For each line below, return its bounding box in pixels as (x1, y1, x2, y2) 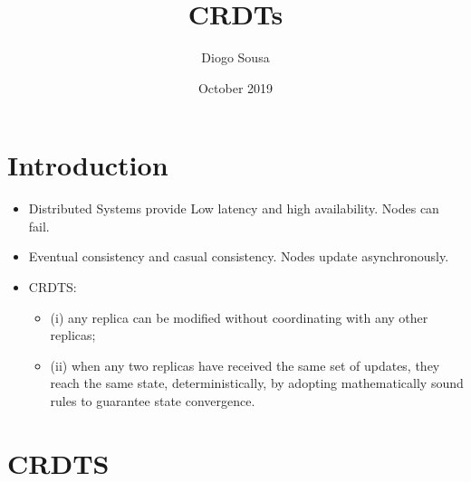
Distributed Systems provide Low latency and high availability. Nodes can (28, 199, 439, 218)
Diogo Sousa (201, 48, 270, 67)
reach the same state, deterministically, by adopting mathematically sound (50, 373, 464, 392)
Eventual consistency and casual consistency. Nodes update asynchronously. (28, 247, 449, 266)
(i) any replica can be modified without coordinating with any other (50, 307, 428, 326)
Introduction (7, 146, 168, 184)
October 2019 (197, 78, 274, 97)
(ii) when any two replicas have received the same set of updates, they (50, 355, 440, 374)
